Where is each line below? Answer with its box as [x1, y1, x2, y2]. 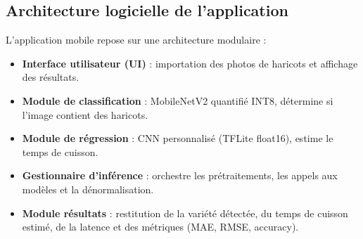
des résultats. [22, 70, 79, 84]
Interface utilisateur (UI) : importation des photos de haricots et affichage [22, 56, 358, 70]
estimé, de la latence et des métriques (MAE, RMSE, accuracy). [22, 219, 299, 234]
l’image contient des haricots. [22, 107, 148, 122]
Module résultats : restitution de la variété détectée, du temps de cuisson [22, 205, 348, 220]
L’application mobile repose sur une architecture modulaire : [6, 32, 267, 47]
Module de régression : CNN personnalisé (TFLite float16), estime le [22, 131, 333, 146]
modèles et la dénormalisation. [22, 181, 154, 196]
